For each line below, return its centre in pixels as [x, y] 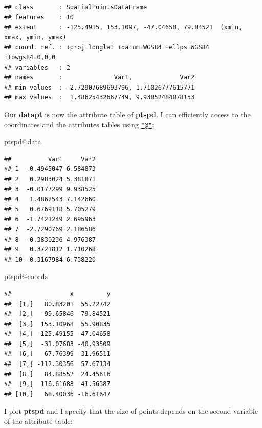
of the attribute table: [38, 421]
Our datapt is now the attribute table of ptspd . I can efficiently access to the [127, 114]
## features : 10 [39, 17]
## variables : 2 [37, 67]
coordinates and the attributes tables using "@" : [79, 124]
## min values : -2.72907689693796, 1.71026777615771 [100, 87]
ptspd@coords [26, 276]
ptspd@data [23, 142]
